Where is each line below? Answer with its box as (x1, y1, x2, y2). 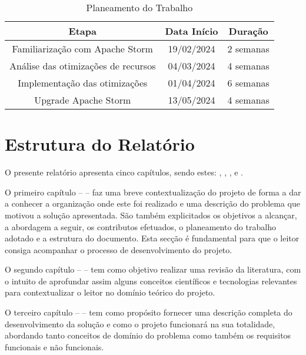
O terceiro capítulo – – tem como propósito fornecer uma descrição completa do (5, 306, 292, 318)
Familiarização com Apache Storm (12, 42, 153, 55)
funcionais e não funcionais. (5, 340, 104, 353)
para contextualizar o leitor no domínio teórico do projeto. (5, 286, 215, 298)
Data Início (165, 24, 218, 38)
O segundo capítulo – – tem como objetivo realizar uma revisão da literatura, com (5, 263, 301, 276)
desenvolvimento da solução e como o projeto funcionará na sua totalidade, (5, 317, 275, 330)
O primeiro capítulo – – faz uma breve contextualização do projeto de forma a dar (5, 185, 301, 198)
